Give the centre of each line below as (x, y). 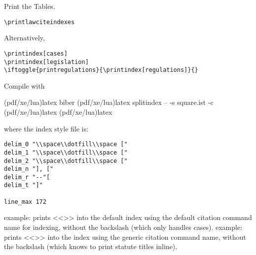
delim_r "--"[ (27, 177)
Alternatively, (24, 38)
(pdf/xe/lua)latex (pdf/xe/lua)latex (58, 112)
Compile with (24, 85)
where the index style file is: (46, 128)
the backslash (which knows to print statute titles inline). (91, 246)
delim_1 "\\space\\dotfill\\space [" (66, 152)
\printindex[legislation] (46, 62)
